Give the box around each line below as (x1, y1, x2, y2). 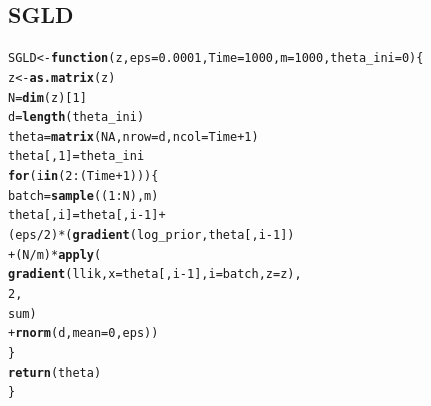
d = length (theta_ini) (8, 110, 145, 125)
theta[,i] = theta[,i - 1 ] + (8, 208, 166, 223)
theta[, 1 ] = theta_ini (8, 149, 145, 164)
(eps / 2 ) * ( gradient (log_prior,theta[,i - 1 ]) (8, 228, 295, 243)
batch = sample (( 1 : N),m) (8, 188, 159, 203)
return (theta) (8, 365, 102, 380)
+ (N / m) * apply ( (8, 247, 102, 262)
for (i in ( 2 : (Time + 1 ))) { (8, 169, 159, 184)
